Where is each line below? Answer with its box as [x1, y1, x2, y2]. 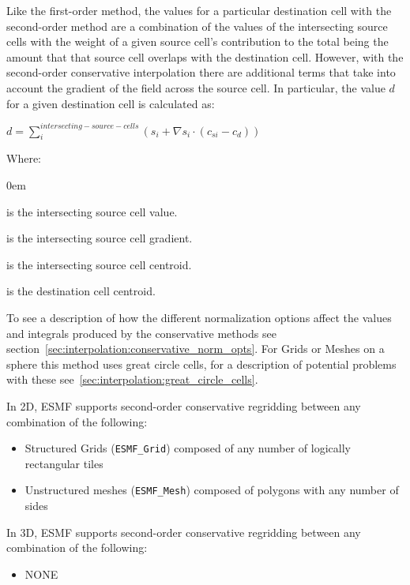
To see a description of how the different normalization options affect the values [6, 309, 392, 326]
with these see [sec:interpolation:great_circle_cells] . [6, 371, 258, 388]
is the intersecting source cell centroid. [6, 256, 192, 272]
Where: [6, 150, 41, 167]
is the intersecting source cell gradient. [6, 230, 193, 246]
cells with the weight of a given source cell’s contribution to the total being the [6, 33, 389, 50]
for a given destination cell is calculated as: [6, 95, 215, 111]
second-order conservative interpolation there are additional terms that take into [6, 64, 396, 81]
